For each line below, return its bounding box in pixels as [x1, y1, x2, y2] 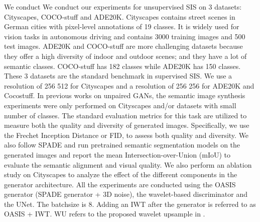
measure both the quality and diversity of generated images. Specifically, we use [4, 120, 249, 130]
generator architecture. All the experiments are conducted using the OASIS [4, 179, 236, 189]
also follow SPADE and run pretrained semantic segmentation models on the [4, 139, 240, 150]
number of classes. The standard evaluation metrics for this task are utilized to [4, 110, 247, 120]
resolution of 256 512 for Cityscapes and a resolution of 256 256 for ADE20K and [4, 80, 254, 91]
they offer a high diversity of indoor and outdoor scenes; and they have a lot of [4, 50, 247, 61]
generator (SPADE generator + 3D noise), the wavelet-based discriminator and [4, 189, 248, 199]
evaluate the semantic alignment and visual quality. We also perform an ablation [4, 159, 252, 170]
